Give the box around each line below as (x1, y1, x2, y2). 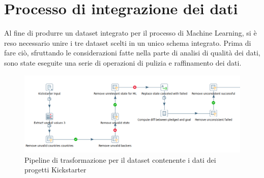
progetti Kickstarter (24, 164, 86, 175)
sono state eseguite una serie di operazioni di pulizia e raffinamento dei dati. (4, 57, 242, 68)
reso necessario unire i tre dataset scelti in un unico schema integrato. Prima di (4, 37, 251, 48)
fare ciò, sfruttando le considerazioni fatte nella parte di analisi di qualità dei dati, (4, 47, 260, 58)
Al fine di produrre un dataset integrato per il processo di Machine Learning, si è (4, 27, 257, 38)
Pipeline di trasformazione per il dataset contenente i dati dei (24, 154, 216, 165)
